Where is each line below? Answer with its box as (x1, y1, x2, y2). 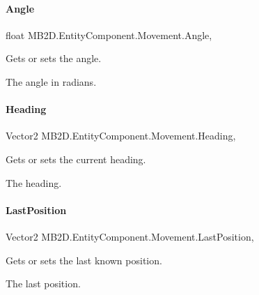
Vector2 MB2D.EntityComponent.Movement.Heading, (6, 128, 236, 143)
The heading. (6, 175, 62, 190)
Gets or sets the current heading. (6, 151, 146, 166)
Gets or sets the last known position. (6, 252, 162, 267)
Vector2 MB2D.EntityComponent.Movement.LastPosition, (6, 229, 254, 243)
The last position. (6, 276, 81, 291)
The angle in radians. (6, 74, 97, 89)
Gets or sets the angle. (6, 51, 102, 66)
